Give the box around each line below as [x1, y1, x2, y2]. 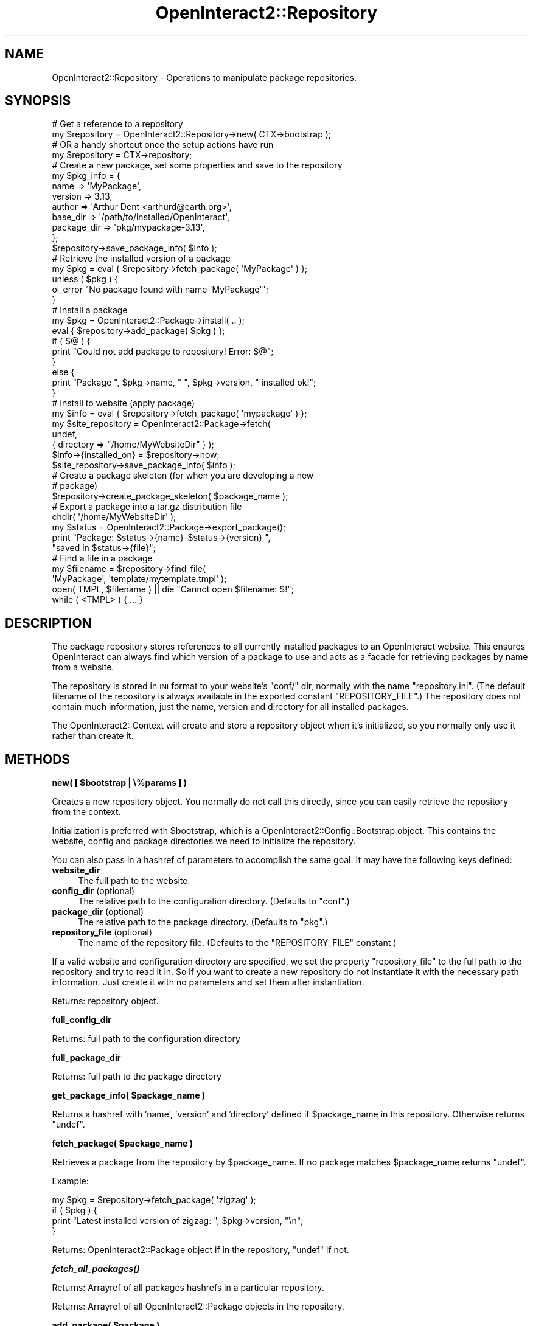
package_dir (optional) [52, 906, 144, 917]
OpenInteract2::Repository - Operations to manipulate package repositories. [52, 72, 357, 83]
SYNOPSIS [5, 93, 71, 109]
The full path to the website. [78, 875, 190, 886]
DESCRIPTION [5, 615, 92, 631]
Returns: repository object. [52, 996, 159, 1007]
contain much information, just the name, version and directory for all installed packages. [52, 701, 409, 712]
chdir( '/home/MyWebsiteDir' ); [52, 512, 176, 522]
